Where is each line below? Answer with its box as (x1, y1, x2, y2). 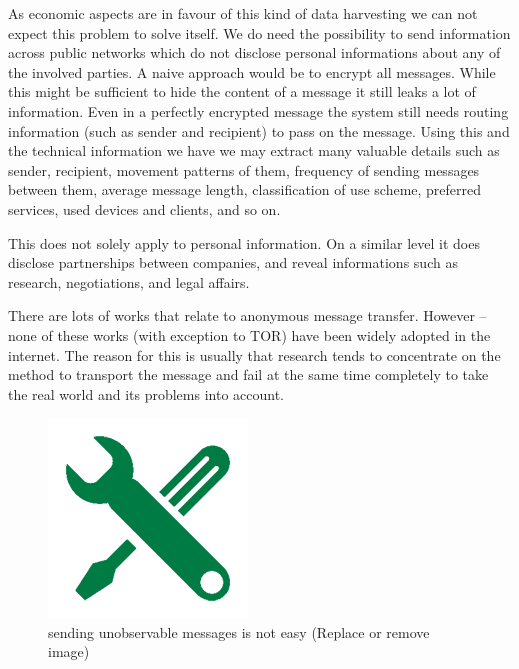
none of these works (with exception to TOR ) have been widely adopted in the (8, 324, 491, 345)
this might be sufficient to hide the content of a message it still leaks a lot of (8, 81, 476, 102)
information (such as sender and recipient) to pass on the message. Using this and (8, 120, 510, 141)
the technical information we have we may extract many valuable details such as (8, 140, 500, 161)
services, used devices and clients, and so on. (8, 198, 281, 219)
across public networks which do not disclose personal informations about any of (8, 42, 501, 63)
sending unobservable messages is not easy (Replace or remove (48, 621, 430, 642)
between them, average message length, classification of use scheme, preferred (8, 179, 482, 200)
